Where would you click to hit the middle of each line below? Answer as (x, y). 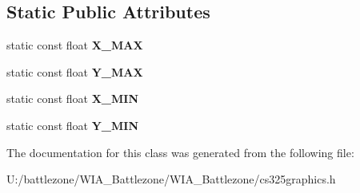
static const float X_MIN (73, 98)
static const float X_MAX (75, 45)
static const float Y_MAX (75, 71)
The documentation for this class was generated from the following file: (180, 152)
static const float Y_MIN (73, 125)
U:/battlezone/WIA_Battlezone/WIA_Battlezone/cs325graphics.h (171, 179)
